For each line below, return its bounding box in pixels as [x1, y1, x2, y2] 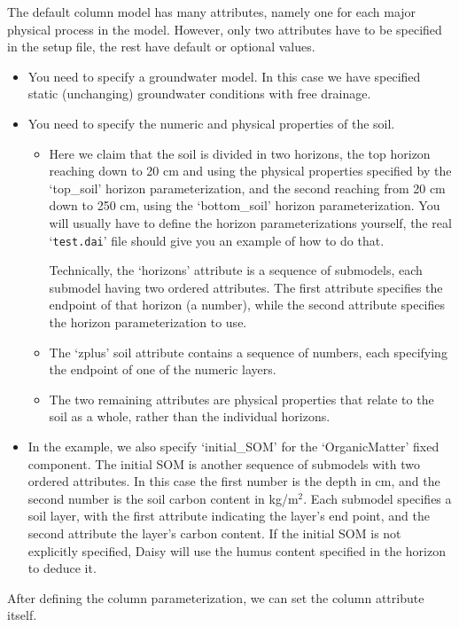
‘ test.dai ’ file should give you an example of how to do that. [49, 231, 385, 249]
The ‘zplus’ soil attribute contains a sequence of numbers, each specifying [49, 342, 447, 361]
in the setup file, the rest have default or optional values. [7, 37, 315, 56]
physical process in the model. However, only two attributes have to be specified [7, 20, 442, 38]
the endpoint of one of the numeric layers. [49, 360, 276, 379]
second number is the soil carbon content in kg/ [27, 489, 288, 507]
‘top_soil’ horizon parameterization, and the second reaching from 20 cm [49, 178, 446, 197]
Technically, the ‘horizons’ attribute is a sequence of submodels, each [49, 261, 423, 279]
